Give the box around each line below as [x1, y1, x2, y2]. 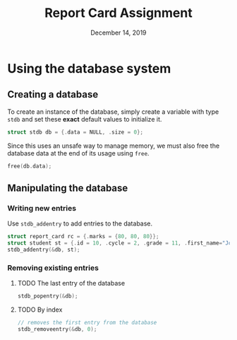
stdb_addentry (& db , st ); [7, 246, 80, 253]
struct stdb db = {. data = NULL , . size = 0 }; [7, 129, 143, 136]
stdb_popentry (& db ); [17, 293, 78, 300]
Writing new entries [7, 203, 76, 213]
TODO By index [17, 305, 63, 314]
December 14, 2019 [90, 28, 147, 37]
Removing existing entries [7, 263, 99, 273]
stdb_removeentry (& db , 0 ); [17, 325, 97, 333]
